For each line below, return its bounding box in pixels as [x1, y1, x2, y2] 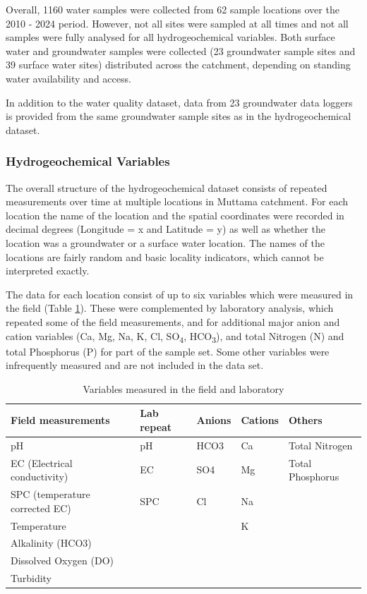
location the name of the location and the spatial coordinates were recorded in [6, 207, 344, 222]
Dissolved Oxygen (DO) [11, 553, 114, 568]
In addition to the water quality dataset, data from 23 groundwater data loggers [6, 95, 353, 109]
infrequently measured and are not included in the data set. [6, 358, 264, 372]
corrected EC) [11, 500, 71, 515]
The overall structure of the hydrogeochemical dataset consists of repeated [6, 180, 327, 195]
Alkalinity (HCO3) [11, 535, 92, 550]
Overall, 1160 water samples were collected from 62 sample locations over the [6, 2, 339, 16]
